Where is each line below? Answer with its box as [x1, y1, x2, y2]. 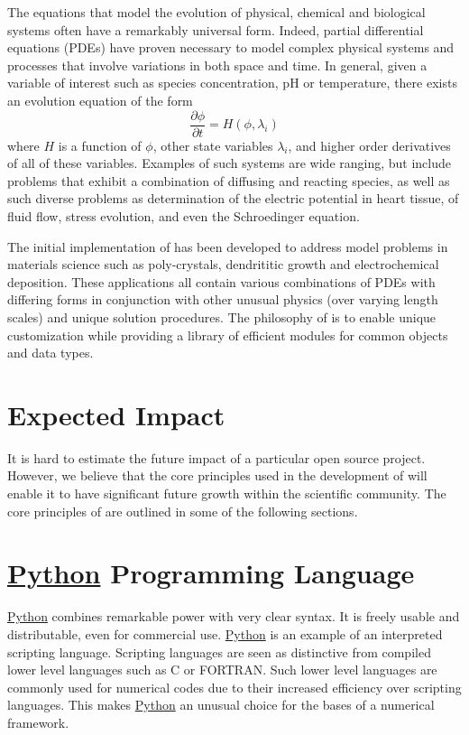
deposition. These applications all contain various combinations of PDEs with [7, 272, 436, 291]
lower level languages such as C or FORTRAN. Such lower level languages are [7, 660, 437, 679]
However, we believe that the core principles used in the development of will [7, 466, 428, 485]
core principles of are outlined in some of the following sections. [7, 501, 358, 520]
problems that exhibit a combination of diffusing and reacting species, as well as [7, 171, 450, 190]
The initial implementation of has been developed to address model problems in [7, 237, 448, 256]
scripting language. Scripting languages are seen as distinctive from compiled [7, 642, 431, 661]
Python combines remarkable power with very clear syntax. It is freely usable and [7, 607, 460, 626]
